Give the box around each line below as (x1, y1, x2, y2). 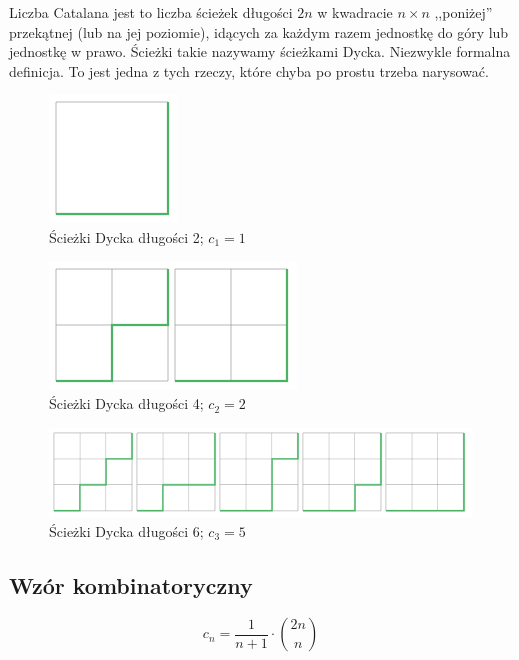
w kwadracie (317, 2, 393, 22)
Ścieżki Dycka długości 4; (49, 393, 204, 414)
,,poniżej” (434, 2, 493, 22)
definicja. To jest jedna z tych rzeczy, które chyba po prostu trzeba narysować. (9, 60, 489, 81)
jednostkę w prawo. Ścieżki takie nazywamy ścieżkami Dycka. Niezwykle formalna (9, 41, 511, 62)
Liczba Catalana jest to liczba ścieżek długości (9, 2, 293, 22)
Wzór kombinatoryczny (9, 569, 253, 600)
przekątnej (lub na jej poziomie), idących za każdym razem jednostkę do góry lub (9, 21, 509, 42)
